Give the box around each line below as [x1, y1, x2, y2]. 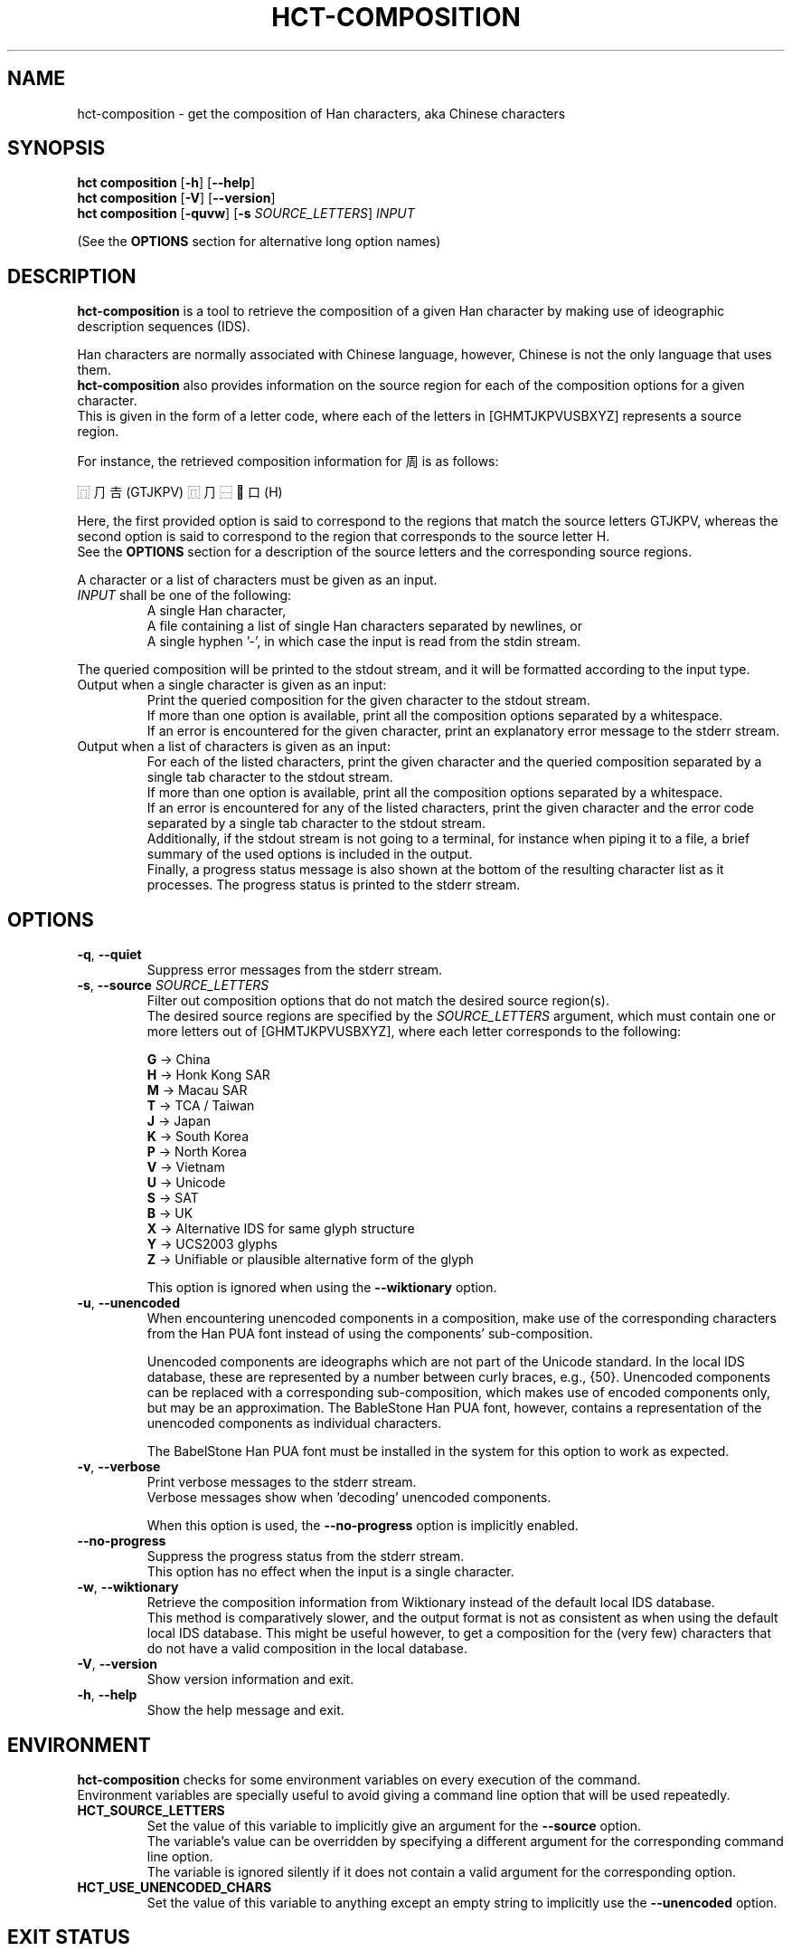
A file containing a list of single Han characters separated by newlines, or [146, 618, 582, 634]
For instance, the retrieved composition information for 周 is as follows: [77, 453, 499, 470]
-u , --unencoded [77, 1295, 181, 1311]
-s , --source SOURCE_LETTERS [77, 977, 269, 994]
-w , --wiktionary [77, 1579, 179, 1595]
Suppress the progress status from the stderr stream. [146, 1548, 465, 1565]
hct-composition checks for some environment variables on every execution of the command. [77, 1771, 641, 1787]
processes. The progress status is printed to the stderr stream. [146, 877, 521, 893]
